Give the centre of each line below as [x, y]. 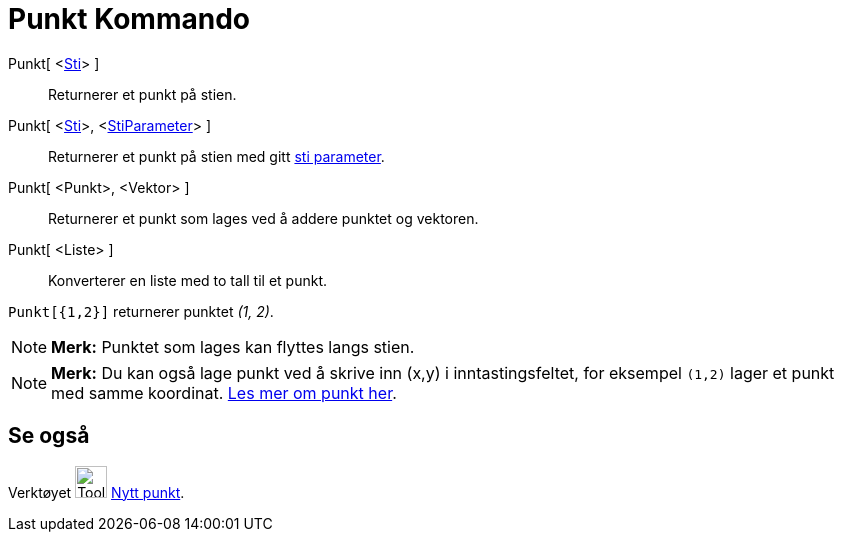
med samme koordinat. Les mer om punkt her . [224, 392]
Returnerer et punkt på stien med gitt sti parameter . [216, 156]
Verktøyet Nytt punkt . [96, 492]
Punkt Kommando [129, 19]
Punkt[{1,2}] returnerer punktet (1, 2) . [141, 311]
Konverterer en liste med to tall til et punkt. [187, 280]
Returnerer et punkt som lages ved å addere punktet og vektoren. [263, 218]
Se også [49, 436]
